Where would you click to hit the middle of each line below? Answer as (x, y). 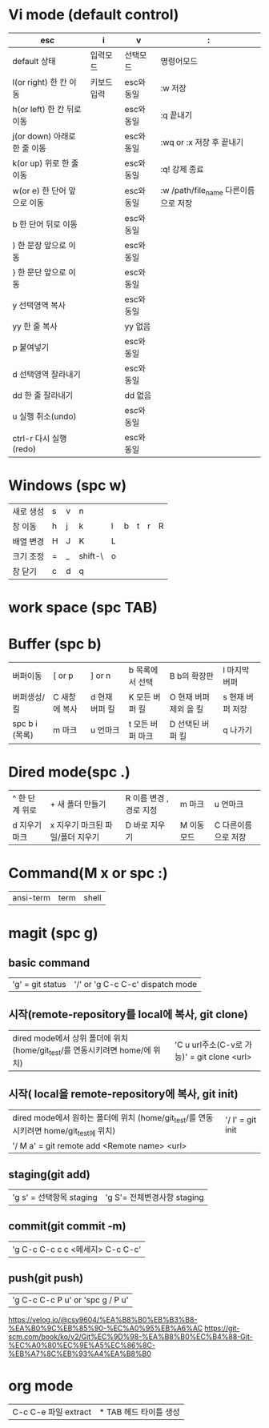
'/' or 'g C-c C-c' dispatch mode (136, 985)
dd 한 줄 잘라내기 (43, 395)
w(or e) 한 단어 (39, 191)
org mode (41, 1386)
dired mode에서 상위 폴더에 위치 (70, 1038)
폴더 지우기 (80, 837)
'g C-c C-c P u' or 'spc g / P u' (71, 1300)
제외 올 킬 (187, 709)
